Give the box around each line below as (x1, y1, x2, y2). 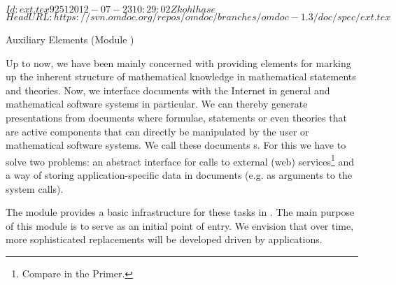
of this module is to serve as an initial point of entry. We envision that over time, (6, 218, 354, 233)
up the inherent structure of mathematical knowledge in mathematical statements (6, 69, 356, 84)
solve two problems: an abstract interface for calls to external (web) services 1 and (6, 152, 355, 168)
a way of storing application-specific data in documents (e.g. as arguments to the (6, 168, 353, 182)
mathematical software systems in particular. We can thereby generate (6, 96, 308, 111)
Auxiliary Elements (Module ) (6, 32, 134, 46)
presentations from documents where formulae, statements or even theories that (6, 110, 347, 124)
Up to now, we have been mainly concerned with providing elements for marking (6, 55, 351, 70)
